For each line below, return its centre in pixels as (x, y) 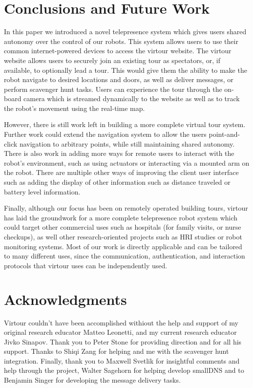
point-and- (224, 134)
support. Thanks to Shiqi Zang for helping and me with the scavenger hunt (116, 351)
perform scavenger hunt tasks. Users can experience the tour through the (113, 89)
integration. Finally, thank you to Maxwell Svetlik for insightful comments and (122, 360)
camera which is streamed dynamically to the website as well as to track (132, 98)
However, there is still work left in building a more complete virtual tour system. (125, 124)
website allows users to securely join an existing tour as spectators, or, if (112, 60)
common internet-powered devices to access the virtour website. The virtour (118, 51)
